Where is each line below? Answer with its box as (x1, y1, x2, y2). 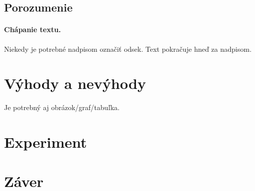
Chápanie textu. (4, 24, 61, 35)
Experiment (4, 132, 87, 152)
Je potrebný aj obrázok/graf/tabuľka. (4, 102, 120, 113)
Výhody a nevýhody (4, 73, 146, 93)
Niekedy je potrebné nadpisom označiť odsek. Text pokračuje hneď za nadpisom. (4, 43, 252, 54)
